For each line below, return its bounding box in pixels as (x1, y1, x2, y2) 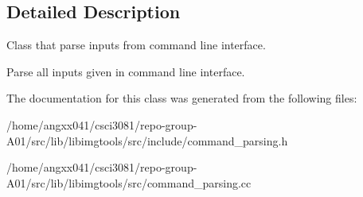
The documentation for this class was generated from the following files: (6, 90, 357, 106)
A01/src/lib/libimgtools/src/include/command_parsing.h (6, 132, 288, 149)
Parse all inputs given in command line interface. (6, 63, 245, 79)
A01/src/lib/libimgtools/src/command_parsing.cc (6, 174, 252, 191)
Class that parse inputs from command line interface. (6, 37, 266, 53)
